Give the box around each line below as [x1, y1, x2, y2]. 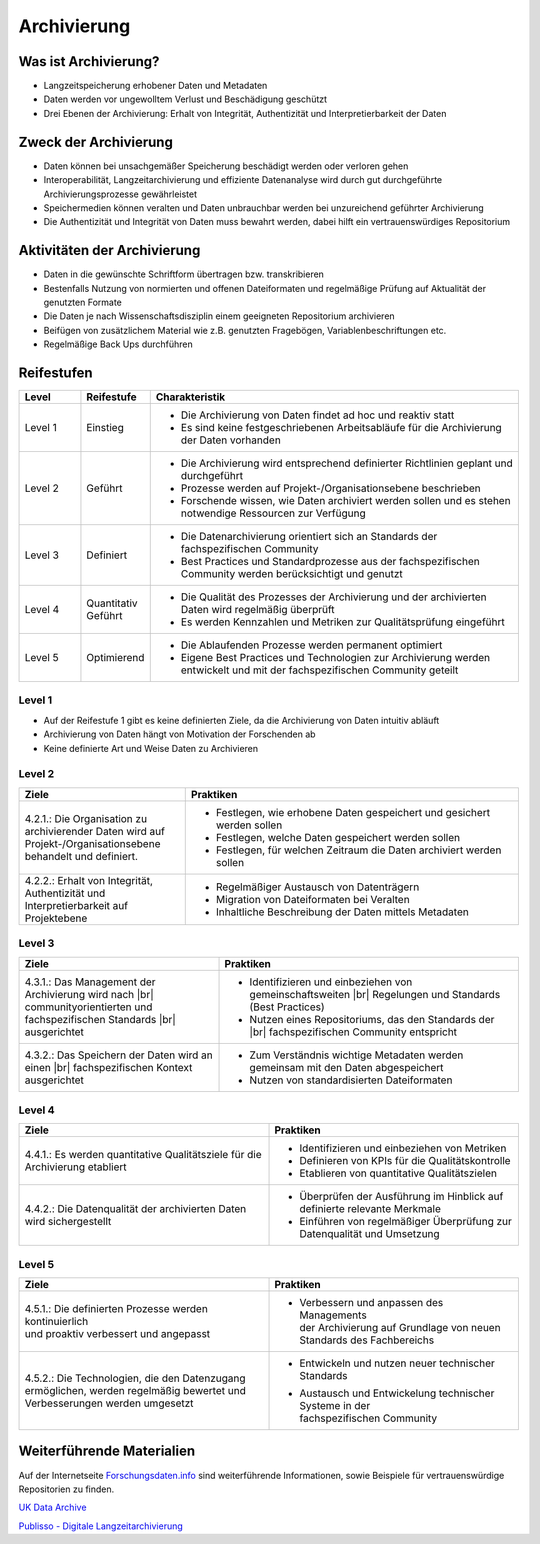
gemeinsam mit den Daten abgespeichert [249, 1060, 444, 1074]
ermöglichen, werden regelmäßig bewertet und [24, 1384, 247, 1397]
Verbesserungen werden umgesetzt [24, 1396, 194, 1410]
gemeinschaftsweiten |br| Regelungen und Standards [249, 987, 501, 1001]
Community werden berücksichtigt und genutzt [180, 567, 404, 581]
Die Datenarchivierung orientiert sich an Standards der [180, 530, 438, 544]
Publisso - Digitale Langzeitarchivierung [18, 1520, 184, 1532]
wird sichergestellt [24, 1215, 112, 1229]
